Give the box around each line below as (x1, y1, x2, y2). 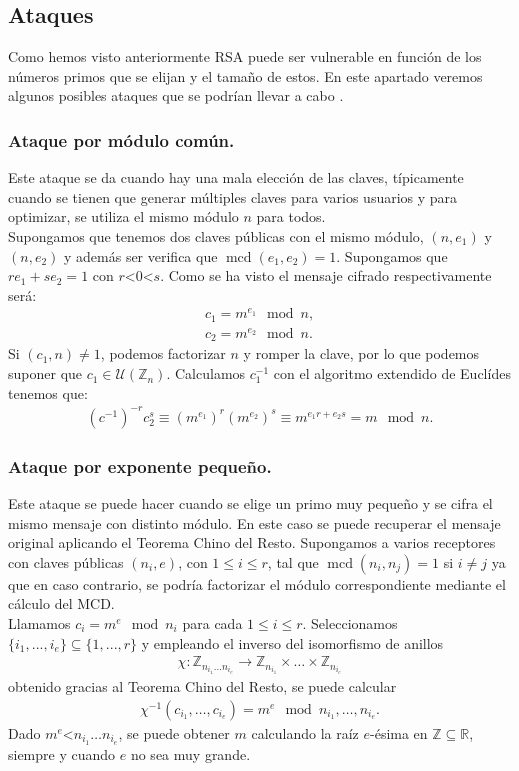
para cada (182, 612, 243, 633)
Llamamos (8, 612, 71, 633)
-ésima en (370, 722, 428, 743)
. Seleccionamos (302, 612, 398, 633)
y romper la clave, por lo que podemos (243, 343, 480, 364)
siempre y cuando (8, 743, 116, 764)
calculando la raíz (251, 722, 359, 743)
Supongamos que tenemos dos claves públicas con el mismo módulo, (8, 225, 424, 246)
